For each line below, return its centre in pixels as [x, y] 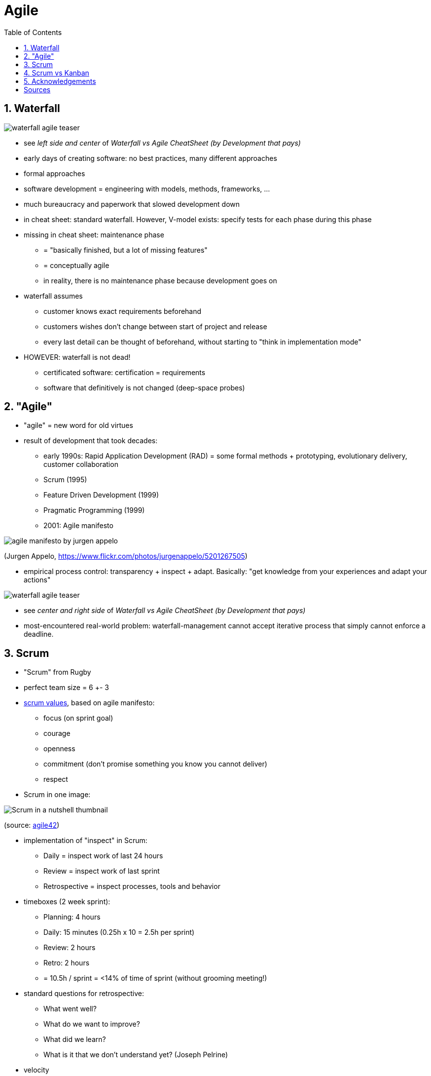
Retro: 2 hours [67, 963]
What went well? [70, 1009]
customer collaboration [81, 464]
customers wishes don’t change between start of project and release [155, 326]
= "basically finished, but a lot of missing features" [126, 250]
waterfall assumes [53, 296]
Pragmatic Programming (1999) [94, 510]
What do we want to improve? [92, 1024]
